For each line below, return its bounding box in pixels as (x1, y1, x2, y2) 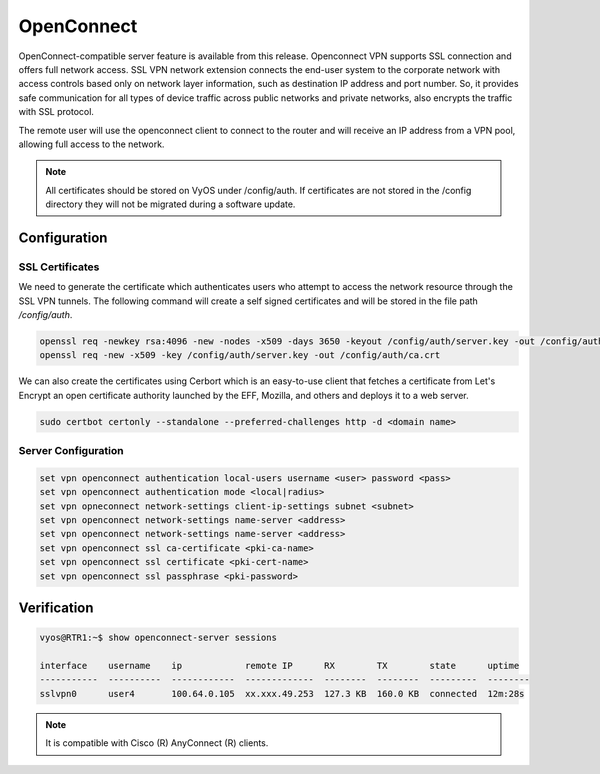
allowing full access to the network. (18, 138, 165, 150)
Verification (18, 600, 94, 617)
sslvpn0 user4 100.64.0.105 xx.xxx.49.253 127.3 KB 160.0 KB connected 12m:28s (39, 688, 525, 699)
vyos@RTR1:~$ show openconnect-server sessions (39, 632, 277, 644)
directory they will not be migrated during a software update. (45, 198, 296, 210)
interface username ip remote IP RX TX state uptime (39, 660, 520, 671)
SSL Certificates (18, 260, 100, 274)
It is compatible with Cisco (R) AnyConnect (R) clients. (45, 737, 269, 749)
